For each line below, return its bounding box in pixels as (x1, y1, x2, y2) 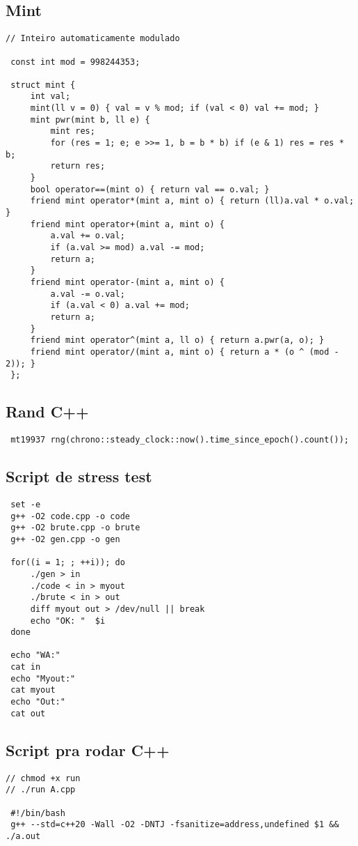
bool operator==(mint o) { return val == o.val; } (30, 184, 270, 194)
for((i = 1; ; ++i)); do (10, 557, 125, 568)
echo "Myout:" (10, 673, 76, 684)
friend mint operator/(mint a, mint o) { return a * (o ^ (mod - (30, 346, 339, 357)
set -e (10, 499, 41, 509)
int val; (30, 91, 71, 102)
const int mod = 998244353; (10, 56, 140, 67)
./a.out (6, 831, 41, 841)
